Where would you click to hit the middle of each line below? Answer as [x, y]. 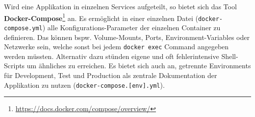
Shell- [230, 56]
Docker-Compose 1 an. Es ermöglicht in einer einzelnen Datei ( [101, 17]
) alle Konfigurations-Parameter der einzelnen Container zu [131, 27]
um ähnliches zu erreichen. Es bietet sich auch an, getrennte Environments [139, 66]
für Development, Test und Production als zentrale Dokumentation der [111, 75]
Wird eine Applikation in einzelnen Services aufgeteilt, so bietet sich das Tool [120, 6]
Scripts [14, 66]
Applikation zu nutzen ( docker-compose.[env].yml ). [84, 85]
